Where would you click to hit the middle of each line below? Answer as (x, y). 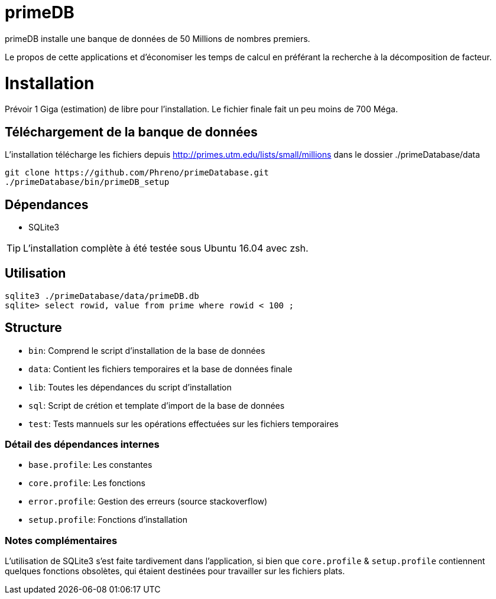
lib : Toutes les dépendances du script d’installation (130, 387)
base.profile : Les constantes (90, 465)
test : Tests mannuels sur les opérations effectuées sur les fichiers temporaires (184, 424)
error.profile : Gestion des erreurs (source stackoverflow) (148, 502)
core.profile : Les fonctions (87, 483)
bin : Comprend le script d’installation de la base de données (147, 350)
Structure (33, 328)
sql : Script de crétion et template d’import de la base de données (157, 405)
